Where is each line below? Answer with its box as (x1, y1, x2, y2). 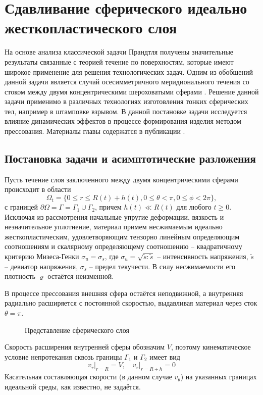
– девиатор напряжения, (5, 261, 78, 271)
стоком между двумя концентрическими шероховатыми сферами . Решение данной (5, 86, 259, 96)
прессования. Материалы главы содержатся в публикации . (5, 126, 185, 136)
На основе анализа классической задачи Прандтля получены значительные (5, 46, 234, 57)
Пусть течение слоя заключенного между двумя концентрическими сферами (5, 174, 238, 184)
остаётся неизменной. (47, 271, 114, 281)
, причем (95, 202, 122, 212)
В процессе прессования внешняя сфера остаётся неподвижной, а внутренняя (5, 287, 243, 298)
